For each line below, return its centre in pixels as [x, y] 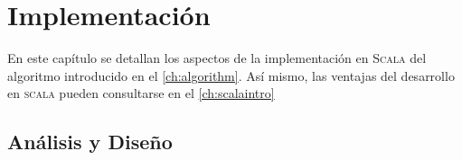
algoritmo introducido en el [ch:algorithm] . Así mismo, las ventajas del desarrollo [231, 75]
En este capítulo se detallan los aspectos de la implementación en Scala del [217, 58]
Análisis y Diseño [90, 142]
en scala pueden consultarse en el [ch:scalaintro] [141, 93]
